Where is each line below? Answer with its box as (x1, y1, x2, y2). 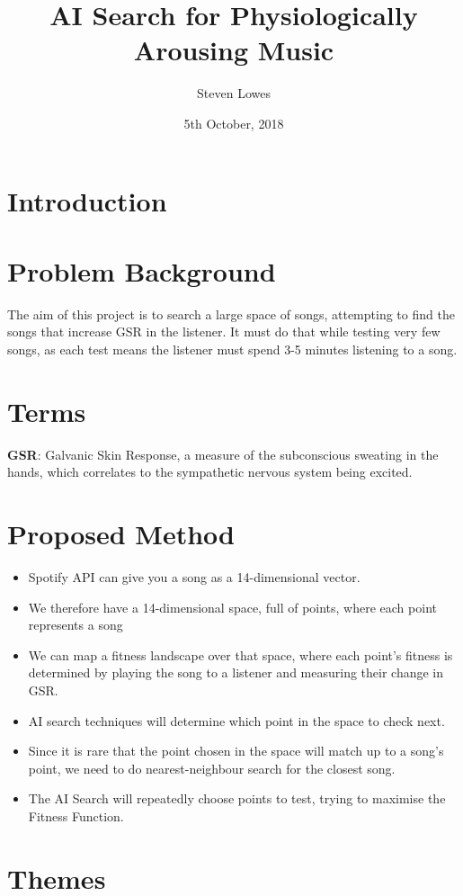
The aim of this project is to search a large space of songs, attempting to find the (7, 304, 455, 323)
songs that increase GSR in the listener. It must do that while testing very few (7, 322, 441, 341)
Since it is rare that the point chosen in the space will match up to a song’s (28, 741, 444, 760)
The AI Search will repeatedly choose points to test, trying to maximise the (28, 789, 446, 808)
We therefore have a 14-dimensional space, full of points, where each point (28, 597, 437, 616)
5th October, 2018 (183, 113, 284, 132)
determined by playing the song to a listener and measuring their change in (28, 663, 444, 682)
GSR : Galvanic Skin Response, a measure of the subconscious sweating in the (7, 444, 439, 463)
